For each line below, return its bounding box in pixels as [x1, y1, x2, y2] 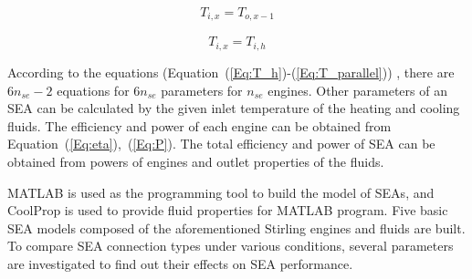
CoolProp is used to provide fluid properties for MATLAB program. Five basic [7, 201, 448, 220]
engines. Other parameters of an [267, 80, 447, 99]
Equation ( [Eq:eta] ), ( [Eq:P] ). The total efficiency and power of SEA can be [7, 134, 435, 153]
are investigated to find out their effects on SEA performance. [7, 253, 353, 273]
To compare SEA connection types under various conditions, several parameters [7, 236, 454, 255]
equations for [57, 80, 130, 99]
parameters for [161, 80, 243, 99]
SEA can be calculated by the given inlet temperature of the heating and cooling [7, 98, 460, 118]
